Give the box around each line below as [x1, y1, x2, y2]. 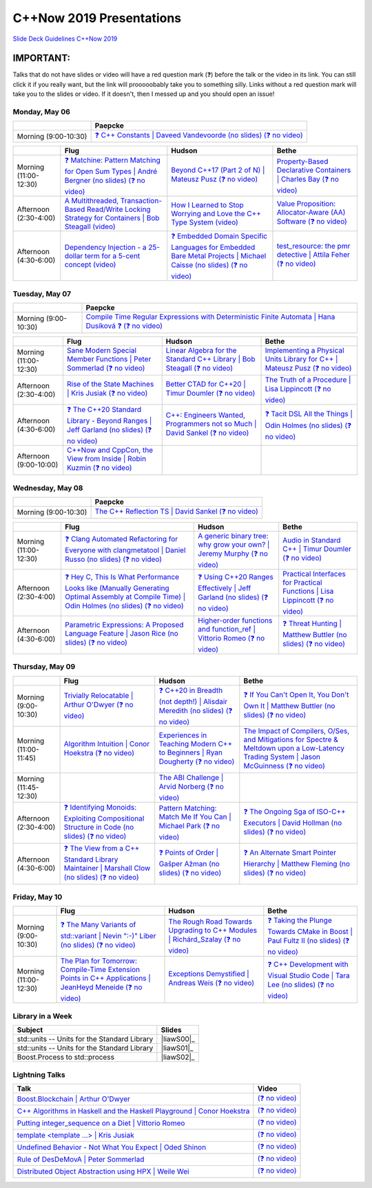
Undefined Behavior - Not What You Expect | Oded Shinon [17, 1142, 207, 1152]
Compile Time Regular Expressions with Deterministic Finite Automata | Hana [85, 312, 335, 322]
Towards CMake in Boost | [267, 927, 353, 937]
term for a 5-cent [84, 251, 141, 261]
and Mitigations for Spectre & [243, 734, 339, 744]
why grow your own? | [197, 539, 270, 549]
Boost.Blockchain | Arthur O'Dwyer [17, 1094, 131, 1104]
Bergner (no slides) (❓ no [64, 176, 146, 186]
